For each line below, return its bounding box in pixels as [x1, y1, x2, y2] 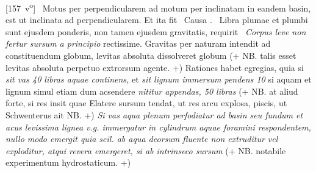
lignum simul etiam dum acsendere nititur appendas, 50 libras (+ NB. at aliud [5, 84, 298, 97]
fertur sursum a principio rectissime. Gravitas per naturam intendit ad [5, 37, 271, 50]
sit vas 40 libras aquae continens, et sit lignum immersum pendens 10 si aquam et [5, 73, 312, 86]
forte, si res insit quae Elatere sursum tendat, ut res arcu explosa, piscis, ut [5, 97, 287, 109]
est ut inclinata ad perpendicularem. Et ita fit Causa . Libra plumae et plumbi [5, 13, 308, 26]
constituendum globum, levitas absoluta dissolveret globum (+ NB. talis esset [5, 49, 296, 62]
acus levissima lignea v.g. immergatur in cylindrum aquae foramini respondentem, [5, 120, 311, 133]
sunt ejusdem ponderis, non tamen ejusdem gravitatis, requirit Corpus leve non [5, 25, 306, 38]
